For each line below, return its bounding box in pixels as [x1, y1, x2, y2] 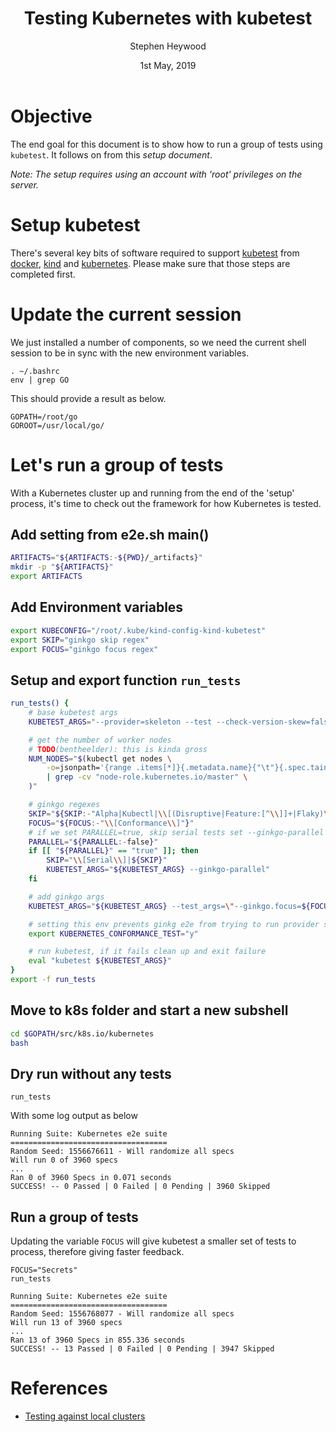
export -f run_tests [10, 975, 97, 985]
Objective [10, 105, 93, 127]
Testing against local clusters [24, 1410, 146, 1422]
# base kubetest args [28, 708, 118, 718]
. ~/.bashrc [10, 366, 60, 376]
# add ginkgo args [28, 892, 105, 902]
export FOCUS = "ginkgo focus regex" [10, 644, 159, 654]
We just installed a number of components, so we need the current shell [10, 336, 307, 348]
